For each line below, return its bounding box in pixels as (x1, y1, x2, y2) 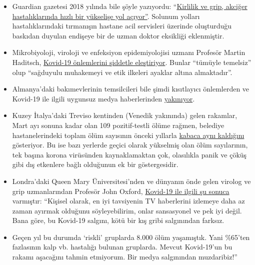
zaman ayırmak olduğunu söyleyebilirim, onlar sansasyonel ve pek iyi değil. (12, 205, 242, 215)
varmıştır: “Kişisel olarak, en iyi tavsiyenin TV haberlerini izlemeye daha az (12, 195, 245, 206)
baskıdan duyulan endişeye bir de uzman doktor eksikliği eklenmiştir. (12, 30, 224, 40)
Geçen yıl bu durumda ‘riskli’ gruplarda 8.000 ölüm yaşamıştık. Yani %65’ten (12, 231, 250, 242)
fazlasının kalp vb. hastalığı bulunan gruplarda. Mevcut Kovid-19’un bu (12, 241, 232, 252)
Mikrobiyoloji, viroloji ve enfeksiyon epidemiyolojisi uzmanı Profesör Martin (12, 47, 245, 57)
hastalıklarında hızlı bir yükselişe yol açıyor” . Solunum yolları (12, 10, 200, 21)
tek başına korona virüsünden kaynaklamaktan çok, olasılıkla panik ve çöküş (12, 149, 247, 159)
